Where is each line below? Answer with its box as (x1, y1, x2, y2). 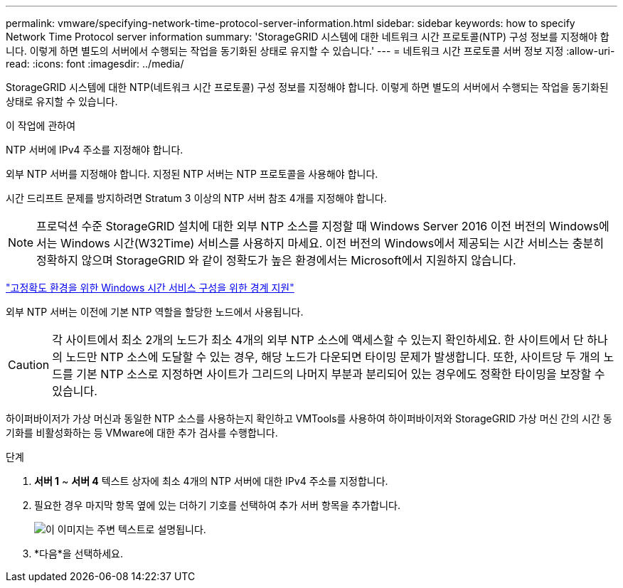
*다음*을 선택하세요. (34, 547, 124, 560)
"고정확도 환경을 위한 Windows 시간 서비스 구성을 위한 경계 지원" (6, 282, 294, 294)
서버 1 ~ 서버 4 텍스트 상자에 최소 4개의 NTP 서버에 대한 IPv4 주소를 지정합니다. (34, 475, 388, 487)
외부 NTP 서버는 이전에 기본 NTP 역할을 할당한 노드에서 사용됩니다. (6, 306, 304, 318)
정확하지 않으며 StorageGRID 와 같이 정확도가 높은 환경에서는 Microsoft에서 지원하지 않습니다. (36, 253, 516, 267)
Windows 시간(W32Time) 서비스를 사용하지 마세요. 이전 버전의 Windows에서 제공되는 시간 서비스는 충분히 (60, 236, 604, 250)
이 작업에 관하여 (6, 119, 76, 132)
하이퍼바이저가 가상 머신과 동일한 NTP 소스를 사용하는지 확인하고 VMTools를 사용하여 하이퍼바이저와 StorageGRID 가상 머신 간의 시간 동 (6, 412, 612, 424)
